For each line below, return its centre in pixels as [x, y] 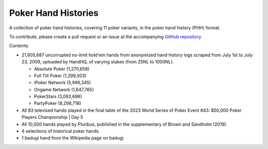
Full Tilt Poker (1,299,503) [60, 75]
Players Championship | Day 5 [52, 117]
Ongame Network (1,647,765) [64, 90]
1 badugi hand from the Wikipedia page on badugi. [73, 138]
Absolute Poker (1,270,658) [62, 69]
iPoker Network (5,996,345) [63, 83]
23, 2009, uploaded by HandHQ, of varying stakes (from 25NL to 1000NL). [98, 62]
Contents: [19, 46]
